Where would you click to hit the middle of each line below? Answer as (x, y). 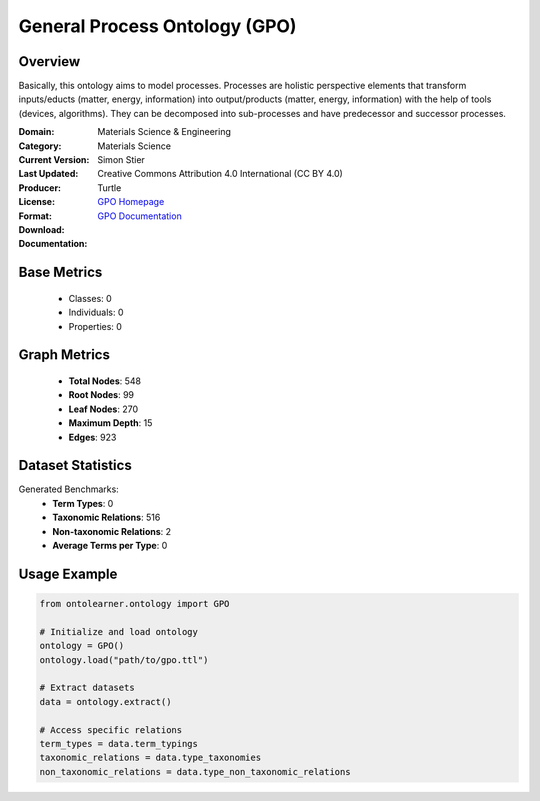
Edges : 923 (92, 437)
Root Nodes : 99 (101, 395)
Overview (49, 61)
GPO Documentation (139, 216)
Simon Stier (121, 160)
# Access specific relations (111, 729)
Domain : (36, 132)
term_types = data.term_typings (119, 743)
